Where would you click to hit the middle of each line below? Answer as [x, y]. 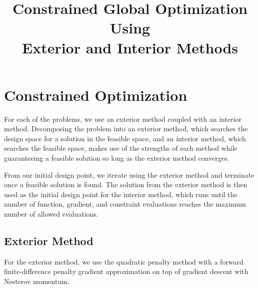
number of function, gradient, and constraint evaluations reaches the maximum [125, 204]
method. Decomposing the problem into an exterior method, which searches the [126, 129]
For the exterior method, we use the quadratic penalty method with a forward [124, 261]
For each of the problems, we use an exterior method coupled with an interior [123, 119]
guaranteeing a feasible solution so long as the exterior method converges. [117, 158]
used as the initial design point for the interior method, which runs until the [121, 194]
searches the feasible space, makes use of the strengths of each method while [121, 148]
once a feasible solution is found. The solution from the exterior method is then [126, 184]
